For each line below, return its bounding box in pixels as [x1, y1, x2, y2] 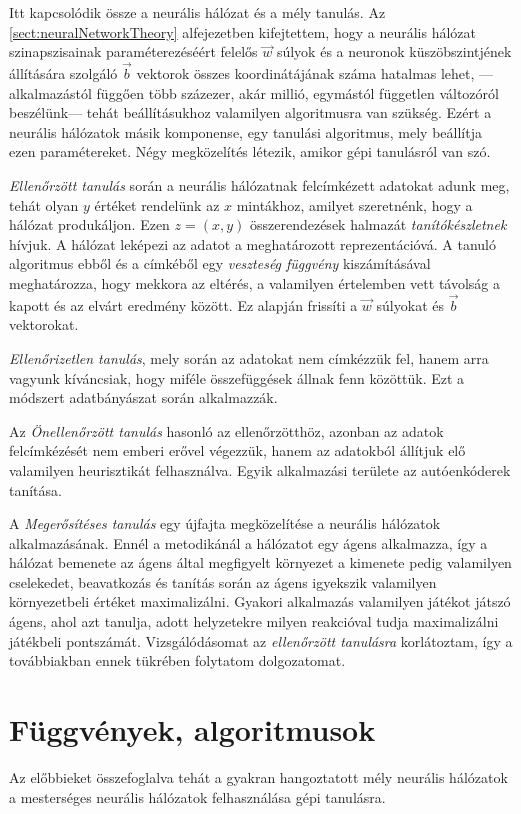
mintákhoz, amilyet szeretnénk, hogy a [236, 194, 473, 215]
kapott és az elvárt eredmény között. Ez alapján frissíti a [9, 294, 358, 315]
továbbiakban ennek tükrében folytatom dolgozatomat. [9, 650, 346, 671]
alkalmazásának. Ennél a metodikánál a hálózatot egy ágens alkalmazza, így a [9, 532, 488, 553]
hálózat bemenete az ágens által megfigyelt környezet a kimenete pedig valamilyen [9, 552, 512, 573]
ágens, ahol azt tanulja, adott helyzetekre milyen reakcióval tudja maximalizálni [9, 611, 499, 632]
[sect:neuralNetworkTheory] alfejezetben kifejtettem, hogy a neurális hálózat [9, 21, 476, 42]
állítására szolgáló [9, 63, 118, 83]
